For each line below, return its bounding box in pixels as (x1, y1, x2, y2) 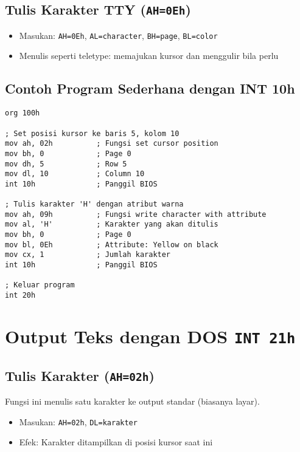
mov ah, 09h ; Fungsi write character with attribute (5, 210, 267, 219)
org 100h (5, 109, 40, 118)
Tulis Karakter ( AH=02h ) (5, 366, 155, 385)
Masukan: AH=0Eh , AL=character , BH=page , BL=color (19, 29, 218, 41)
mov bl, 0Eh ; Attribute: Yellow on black (5, 240, 218, 249)
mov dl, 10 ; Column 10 (5, 169, 145, 179)
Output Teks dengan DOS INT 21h (5, 323, 296, 348)
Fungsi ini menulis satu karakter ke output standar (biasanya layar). (5, 394, 260, 407)
